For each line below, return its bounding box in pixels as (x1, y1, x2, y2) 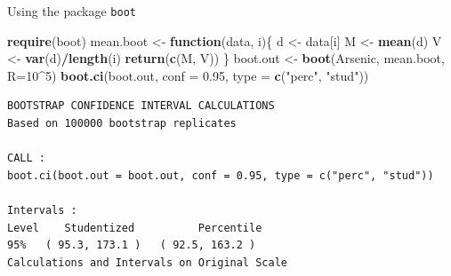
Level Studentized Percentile (7, 221, 262, 234)
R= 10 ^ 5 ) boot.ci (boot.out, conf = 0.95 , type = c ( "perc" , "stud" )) (7, 66, 369, 84)
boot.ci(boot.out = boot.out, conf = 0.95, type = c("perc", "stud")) (7, 169, 434, 182)
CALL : (7, 152, 45, 165)
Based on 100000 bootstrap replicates (7, 117, 237, 130)
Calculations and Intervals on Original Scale (7, 256, 287, 269)
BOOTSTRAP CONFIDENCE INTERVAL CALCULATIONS (7, 99, 275, 113)
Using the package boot (7, 2, 136, 20)
